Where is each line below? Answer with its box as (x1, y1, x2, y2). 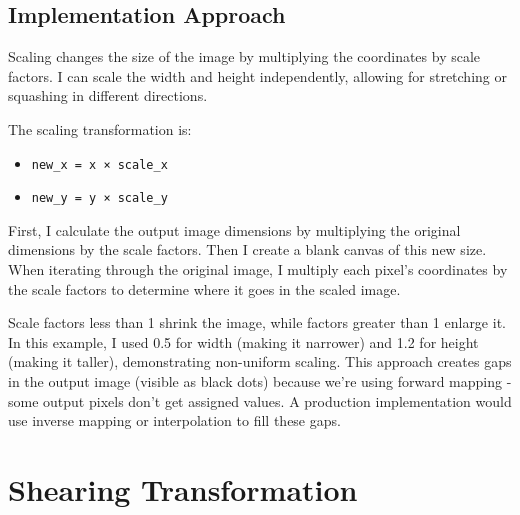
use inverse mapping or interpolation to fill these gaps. (8, 410, 341, 431)
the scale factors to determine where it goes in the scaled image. (8, 278, 401, 299)
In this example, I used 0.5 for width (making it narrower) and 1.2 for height (8, 331, 479, 352)
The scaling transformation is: (8, 118, 192, 139)
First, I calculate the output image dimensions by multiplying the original (8, 219, 461, 240)
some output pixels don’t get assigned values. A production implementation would (8, 390, 512, 411)
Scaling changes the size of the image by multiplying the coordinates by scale (8, 46, 481, 67)
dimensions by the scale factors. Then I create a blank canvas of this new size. (8, 239, 487, 260)
